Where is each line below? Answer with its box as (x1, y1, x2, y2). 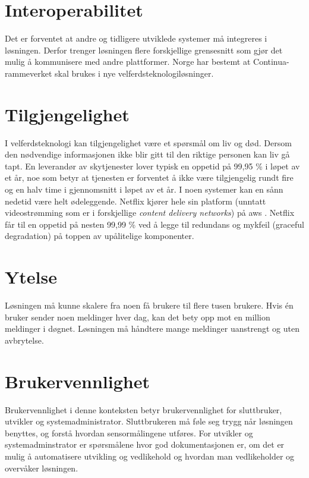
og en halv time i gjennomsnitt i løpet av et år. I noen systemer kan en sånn (5, 183, 283, 195)
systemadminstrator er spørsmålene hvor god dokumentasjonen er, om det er (5, 438, 285, 451)
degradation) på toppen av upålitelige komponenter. (5, 229, 194, 242)
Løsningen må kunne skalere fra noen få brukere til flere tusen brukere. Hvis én (5, 299, 294, 312)
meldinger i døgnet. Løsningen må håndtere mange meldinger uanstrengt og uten (5, 322, 299, 335)
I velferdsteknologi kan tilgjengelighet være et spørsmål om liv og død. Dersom (5, 136, 292, 149)
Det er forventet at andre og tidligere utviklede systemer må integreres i (5, 32, 267, 45)
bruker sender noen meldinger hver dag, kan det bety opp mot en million (5, 310, 270, 323)
